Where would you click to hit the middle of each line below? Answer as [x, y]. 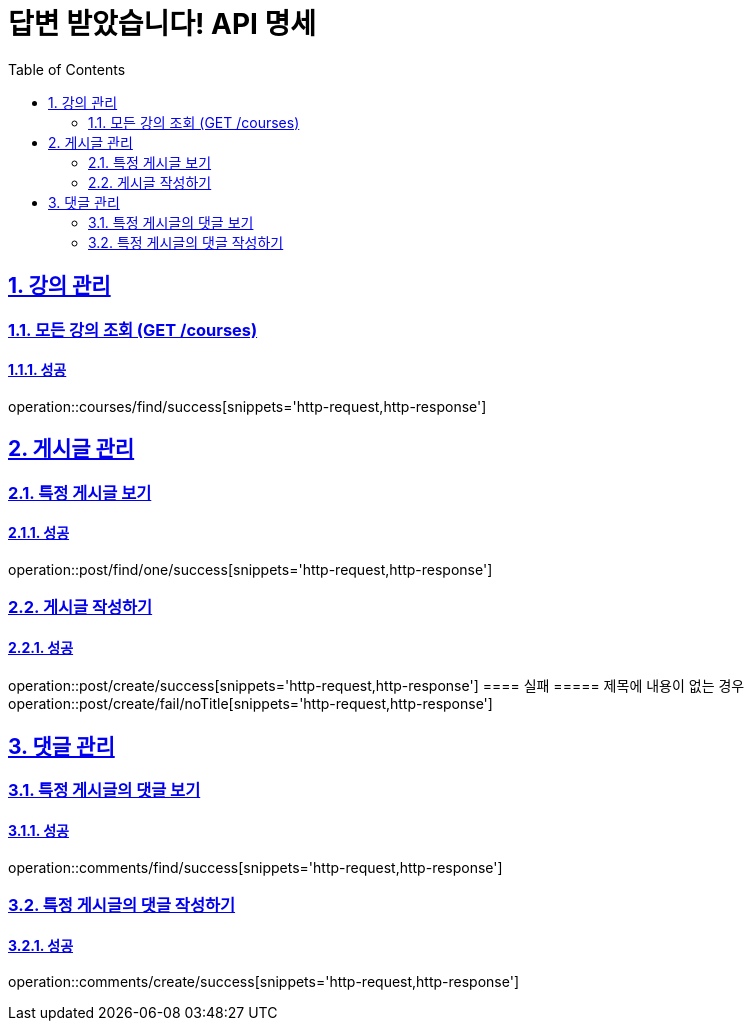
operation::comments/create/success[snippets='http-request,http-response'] [263, 982]
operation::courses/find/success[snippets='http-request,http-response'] [247, 406]
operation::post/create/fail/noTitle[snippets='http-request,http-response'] [250, 704]
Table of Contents [67, 69]
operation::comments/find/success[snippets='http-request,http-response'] [255, 867]
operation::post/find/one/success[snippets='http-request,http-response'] [250, 569]
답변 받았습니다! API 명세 [162, 24]
